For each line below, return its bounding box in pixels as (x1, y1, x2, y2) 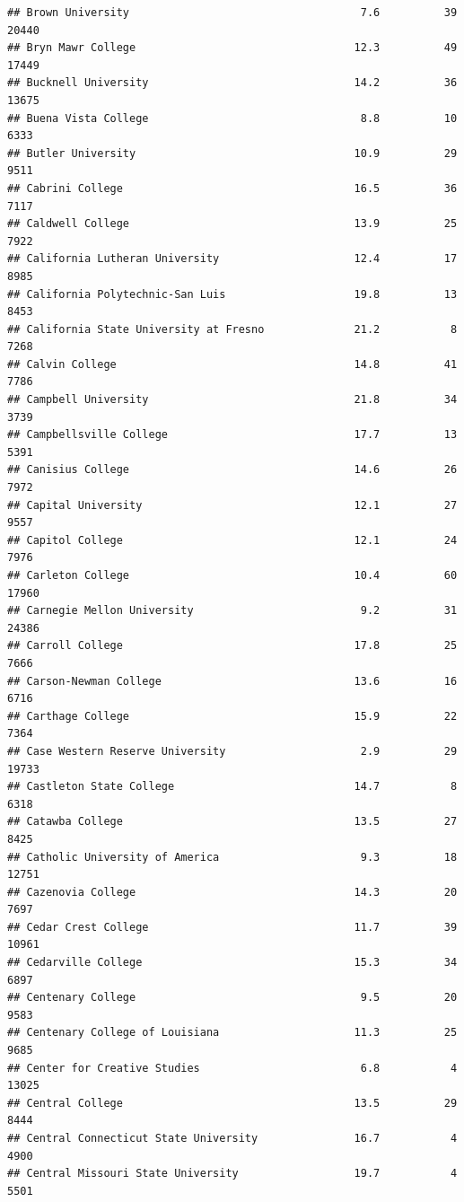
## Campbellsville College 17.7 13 (7, 428, 458, 442)
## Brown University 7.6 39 (7, 6, 458, 19)
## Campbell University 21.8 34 (7, 393, 458, 407)
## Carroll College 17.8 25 (7, 639, 458, 653)
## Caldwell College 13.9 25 (7, 217, 458, 231)
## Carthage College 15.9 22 (7, 709, 458, 723)
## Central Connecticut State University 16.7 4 (7, 1132, 458, 1145)
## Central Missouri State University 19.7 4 (7, 1167, 458, 1180)
